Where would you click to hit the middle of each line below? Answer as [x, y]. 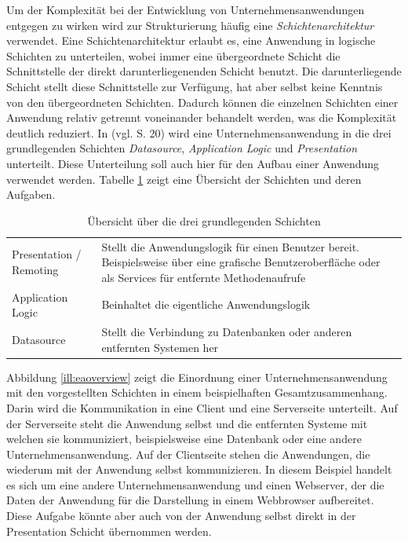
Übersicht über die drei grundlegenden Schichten [204, 220]
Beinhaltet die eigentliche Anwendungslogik [206, 304]
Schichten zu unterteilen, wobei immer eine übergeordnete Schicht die [173, 55]
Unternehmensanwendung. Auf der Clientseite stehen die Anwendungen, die [188, 454]
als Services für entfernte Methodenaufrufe [204, 277]
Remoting [35, 269]
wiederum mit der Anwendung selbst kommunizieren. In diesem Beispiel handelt [199, 469]
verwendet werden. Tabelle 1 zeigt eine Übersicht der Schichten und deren [184, 179]
